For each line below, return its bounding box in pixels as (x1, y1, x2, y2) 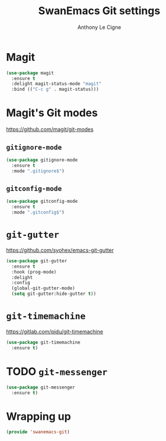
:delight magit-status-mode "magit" (11, 81, 102, 87)
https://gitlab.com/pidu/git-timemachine (6, 328, 103, 335)
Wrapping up (6, 410, 71, 423)
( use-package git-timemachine (6, 340, 81, 345)
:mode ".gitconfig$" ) (11, 209, 65, 216)
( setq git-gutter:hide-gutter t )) (11, 291, 96, 297)
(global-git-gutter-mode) (11, 285, 76, 291)
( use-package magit (6, 70, 54, 76)
